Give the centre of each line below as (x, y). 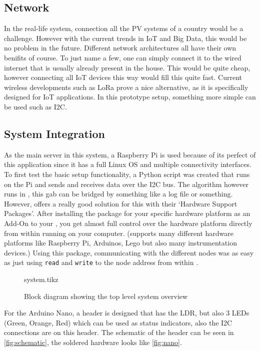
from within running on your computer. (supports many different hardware (119, 233)
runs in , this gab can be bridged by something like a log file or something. (118, 194)
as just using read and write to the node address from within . (101, 262)
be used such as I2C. (35, 106)
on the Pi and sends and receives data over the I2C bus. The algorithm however (126, 184)
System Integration (55, 133)
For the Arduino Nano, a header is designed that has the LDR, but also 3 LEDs (127, 313)
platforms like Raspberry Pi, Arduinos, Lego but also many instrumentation (120, 243)
